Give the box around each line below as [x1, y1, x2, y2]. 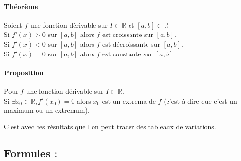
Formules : [4, 145, 58, 160]
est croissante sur [102, 29, 153, 39]
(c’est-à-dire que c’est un [164, 95, 237, 106]
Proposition [4, 67, 44, 77]
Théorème [4, 1, 38, 11]
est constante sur [102, 48, 153, 58]
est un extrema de [102, 95, 156, 106]
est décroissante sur [102, 38, 160, 49]
